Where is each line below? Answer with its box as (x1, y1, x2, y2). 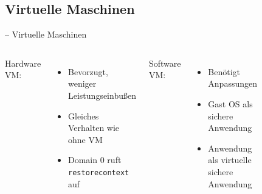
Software (148, 56, 181, 69)
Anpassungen (208, 77, 257, 90)
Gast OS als (208, 97, 253, 110)
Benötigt (208, 65, 241, 78)
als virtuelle (208, 153, 252, 166)
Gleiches (68, 109, 99, 122)
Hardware (5, 56, 41, 69)
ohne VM (68, 133, 103, 145)
